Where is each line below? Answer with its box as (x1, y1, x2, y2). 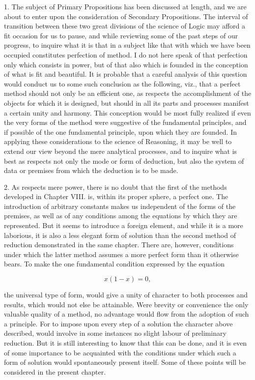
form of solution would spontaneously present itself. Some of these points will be (4, 357, 246, 367)
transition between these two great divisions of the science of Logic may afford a (4, 21, 246, 31)
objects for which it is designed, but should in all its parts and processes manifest (4, 97, 249, 108)
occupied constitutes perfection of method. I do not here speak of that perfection (4, 49, 248, 59)
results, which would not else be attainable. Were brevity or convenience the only (4, 299, 249, 309)
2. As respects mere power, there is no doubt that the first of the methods (4, 181, 227, 192)
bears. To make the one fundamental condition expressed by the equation (4, 259, 225, 269)
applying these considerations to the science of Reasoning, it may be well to (4, 136, 232, 146)
